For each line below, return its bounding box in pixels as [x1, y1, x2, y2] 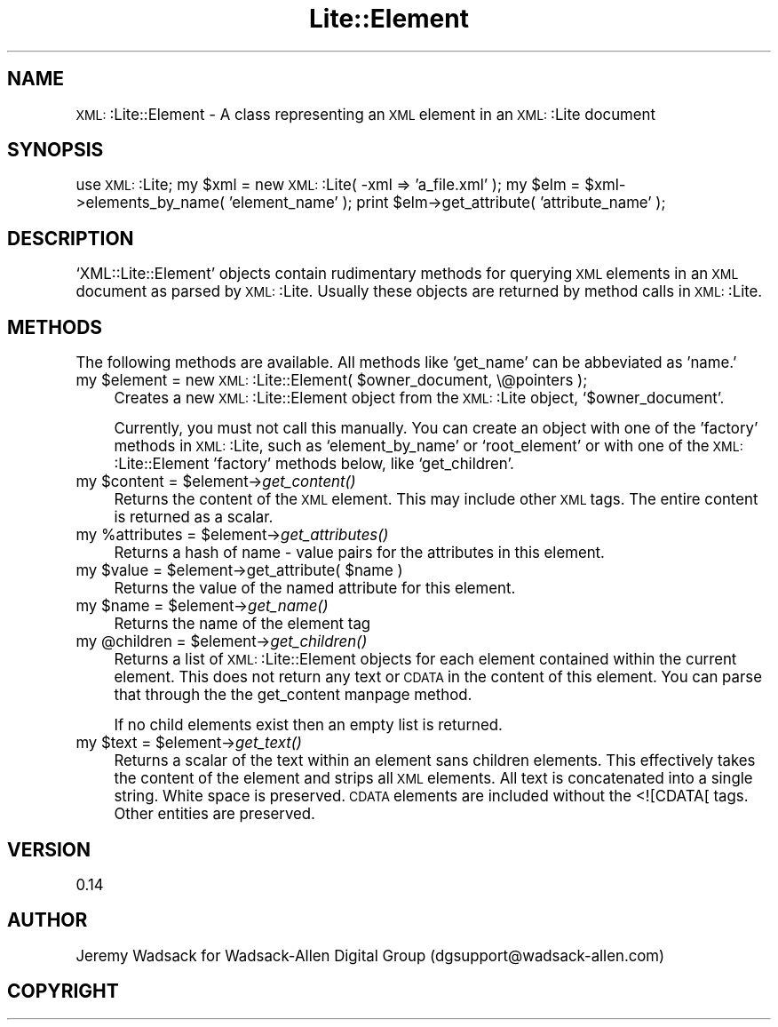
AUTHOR [7, 909, 88, 932]
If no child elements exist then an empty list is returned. [114, 716, 503, 735]
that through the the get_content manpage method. [114, 686, 472, 705]
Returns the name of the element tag [114, 615, 371, 633]
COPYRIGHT [7, 980, 119, 1003]
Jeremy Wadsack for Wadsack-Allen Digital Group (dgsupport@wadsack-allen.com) [75, 946, 665, 965]
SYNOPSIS [7, 139, 104, 162]
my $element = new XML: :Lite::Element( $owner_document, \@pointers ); [75, 371, 588, 390]
